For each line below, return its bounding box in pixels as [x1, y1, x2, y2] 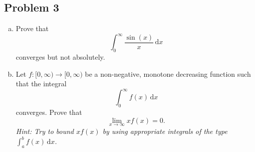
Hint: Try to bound [16, 125, 74, 136]
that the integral [16, 78, 67, 89]
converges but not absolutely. [16, 52, 105, 62]
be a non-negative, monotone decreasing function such [85, 68, 251, 79]
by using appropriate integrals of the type [102, 125, 227, 136]
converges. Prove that [16, 107, 82, 117]
